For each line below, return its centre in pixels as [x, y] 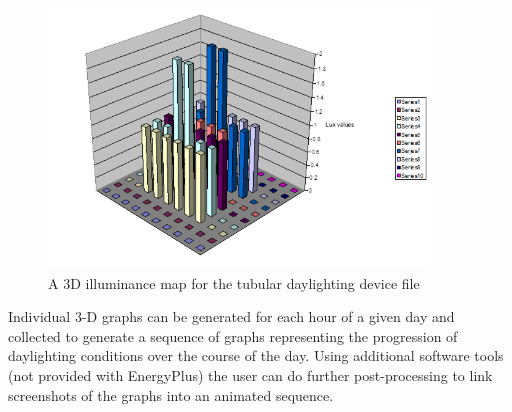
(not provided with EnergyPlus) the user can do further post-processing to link [250, 375]
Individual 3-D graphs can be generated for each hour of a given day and [231, 316]
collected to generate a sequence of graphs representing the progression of [233, 335]
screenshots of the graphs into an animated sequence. [171, 394]
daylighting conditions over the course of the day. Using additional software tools [256, 355]
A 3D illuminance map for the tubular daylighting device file [234, 282]
